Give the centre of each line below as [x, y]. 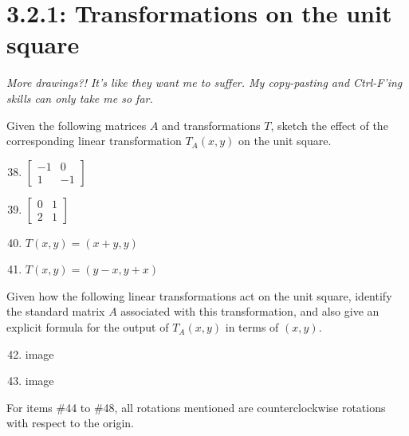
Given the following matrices [77, 125]
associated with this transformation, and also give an [250, 311]
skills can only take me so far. [80, 98]
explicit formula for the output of [88, 327]
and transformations [211, 125]
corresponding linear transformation [94, 141]
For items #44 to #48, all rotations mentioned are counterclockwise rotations [196, 407]
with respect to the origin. [70, 423]
